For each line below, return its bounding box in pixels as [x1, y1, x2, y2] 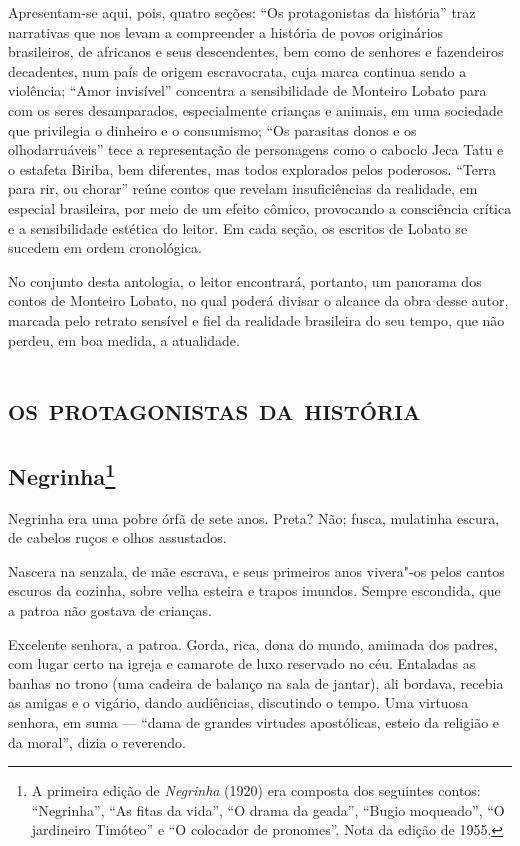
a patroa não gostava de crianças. [8, 600, 212, 621]
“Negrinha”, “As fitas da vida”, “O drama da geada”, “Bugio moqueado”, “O [31, 799, 505, 820]
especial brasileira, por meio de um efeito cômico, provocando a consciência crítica [8, 197, 512, 218]
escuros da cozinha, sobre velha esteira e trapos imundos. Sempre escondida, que [8, 580, 501, 601]
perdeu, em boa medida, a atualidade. [8, 329, 240, 350]
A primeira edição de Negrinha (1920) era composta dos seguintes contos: [31, 780, 481, 801]
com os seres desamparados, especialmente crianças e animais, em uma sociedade [8, 99, 503, 120]
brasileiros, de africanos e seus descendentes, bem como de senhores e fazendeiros [8, 41, 504, 62]
